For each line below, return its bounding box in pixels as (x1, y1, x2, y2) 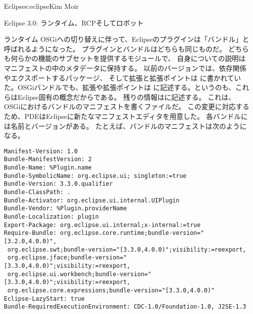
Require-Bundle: (4, 229, 57, 237)
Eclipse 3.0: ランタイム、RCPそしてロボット (4, 17, 144, 28)
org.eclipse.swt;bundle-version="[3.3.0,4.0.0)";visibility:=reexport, (7, 246, 246, 253)
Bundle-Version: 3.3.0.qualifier (4, 180, 113, 188)
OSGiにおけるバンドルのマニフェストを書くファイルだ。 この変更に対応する (4, 101, 250, 112)
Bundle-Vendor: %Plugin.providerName (4, 205, 127, 212)
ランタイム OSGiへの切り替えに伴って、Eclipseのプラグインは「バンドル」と (4, 34, 250, 44)
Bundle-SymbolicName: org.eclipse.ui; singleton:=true (4, 172, 187, 179)
